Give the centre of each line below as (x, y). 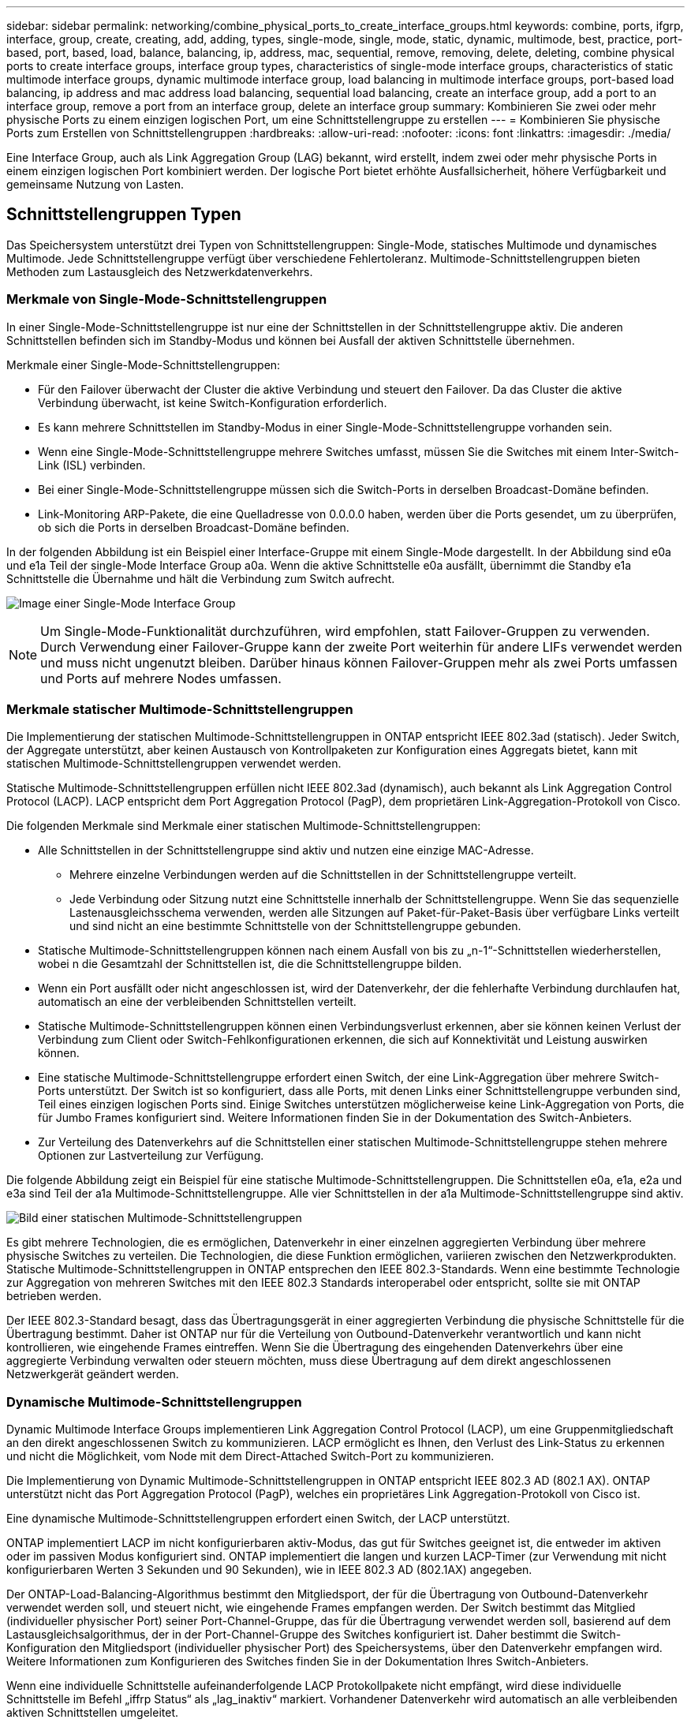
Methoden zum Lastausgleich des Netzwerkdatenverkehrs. (160, 271)
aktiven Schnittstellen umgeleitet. (93, 1713)
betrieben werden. (54, 1296)
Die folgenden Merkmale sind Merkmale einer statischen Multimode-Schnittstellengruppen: (244, 826)
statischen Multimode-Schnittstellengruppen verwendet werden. (174, 764)
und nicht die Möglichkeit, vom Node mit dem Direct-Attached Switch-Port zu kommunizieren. (250, 1456)
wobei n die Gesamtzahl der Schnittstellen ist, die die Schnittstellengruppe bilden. (250, 964)
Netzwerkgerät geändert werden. (93, 1374)
